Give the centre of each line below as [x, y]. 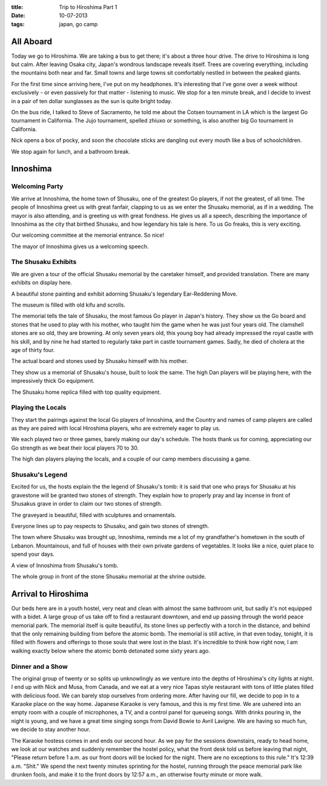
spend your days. [33, 554]
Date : [18, 16]
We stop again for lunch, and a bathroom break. [71, 151]
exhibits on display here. [41, 283]
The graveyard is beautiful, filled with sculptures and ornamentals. [94, 515]
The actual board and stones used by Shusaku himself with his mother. [100, 361]
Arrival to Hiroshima [50, 594]
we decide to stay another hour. [51, 730]
